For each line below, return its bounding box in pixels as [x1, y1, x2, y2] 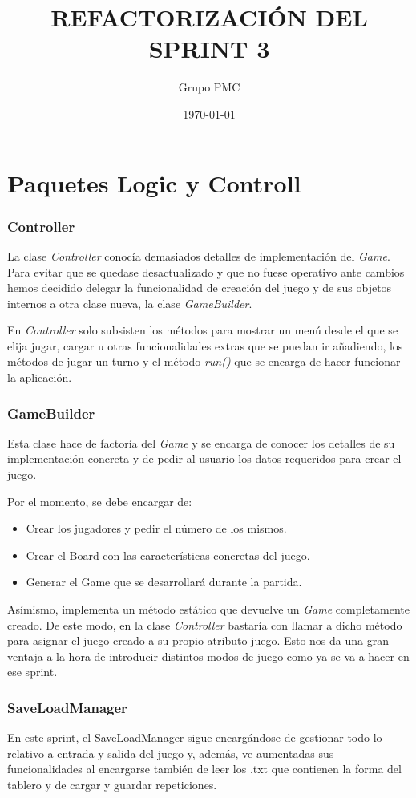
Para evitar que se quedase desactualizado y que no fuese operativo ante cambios [7, 263, 405, 280]
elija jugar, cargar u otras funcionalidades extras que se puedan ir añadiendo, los [7, 337, 403, 354]
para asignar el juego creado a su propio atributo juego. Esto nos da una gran [7, 632, 389, 649]
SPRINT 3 [148, 32, 270, 65]
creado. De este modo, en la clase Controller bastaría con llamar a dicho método [7, 616, 402, 633]
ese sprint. [7, 663, 58, 680]
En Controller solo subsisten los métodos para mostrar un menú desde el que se [7, 322, 398, 338]
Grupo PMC [178, 79, 240, 95]
